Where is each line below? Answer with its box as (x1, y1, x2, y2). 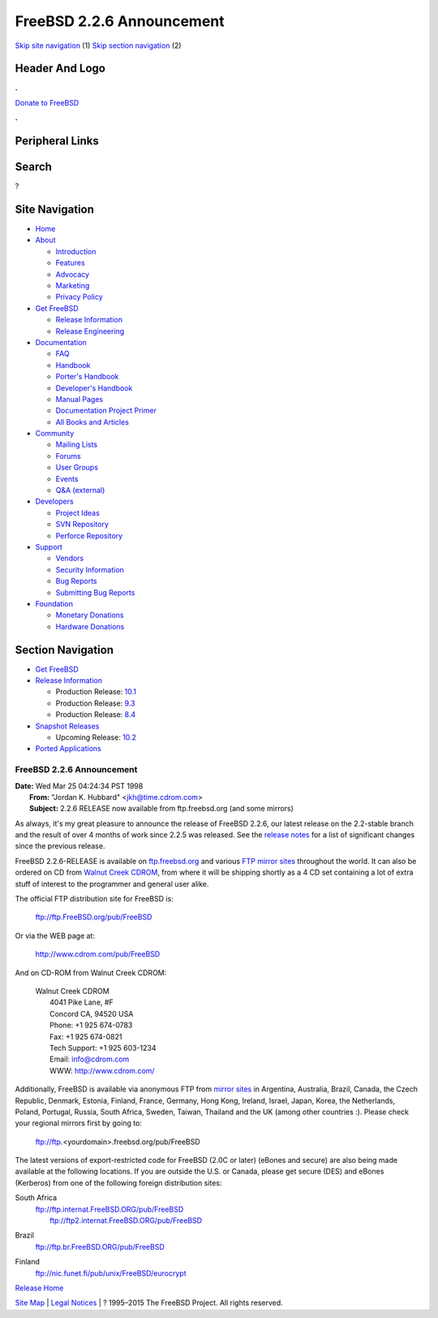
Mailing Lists (55, 439, 98, 450)
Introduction (55, 246, 97, 256)
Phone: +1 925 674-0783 (49, 1020, 133, 1031)
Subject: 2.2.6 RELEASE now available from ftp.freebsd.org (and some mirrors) (29, 804, 294, 814)
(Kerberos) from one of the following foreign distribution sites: (15, 1178, 222, 1187)
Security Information (55, 564, 125, 574)
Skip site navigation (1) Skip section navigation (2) (15, 41, 182, 50)
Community (35, 429, 75, 439)
